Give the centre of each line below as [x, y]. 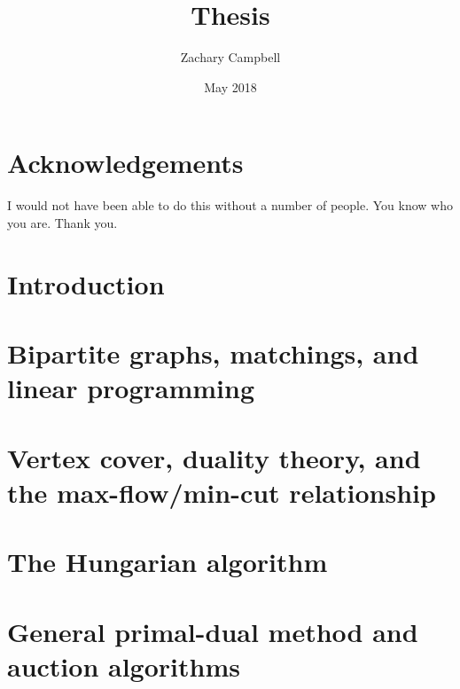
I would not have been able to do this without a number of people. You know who [230, 205]
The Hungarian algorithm [168, 562]
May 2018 [230, 86]
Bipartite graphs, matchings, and [213, 353]
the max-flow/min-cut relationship [222, 492]
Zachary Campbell [230, 57]
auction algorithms [124, 666]
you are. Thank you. [62, 222]
